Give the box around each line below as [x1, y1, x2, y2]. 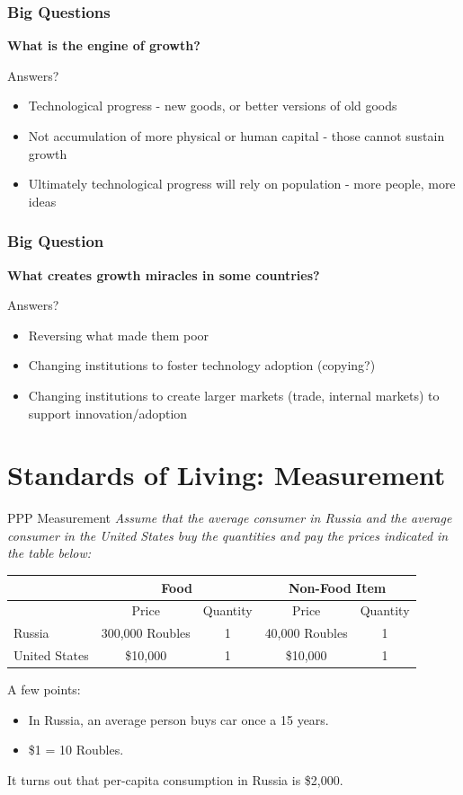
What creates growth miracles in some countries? [7, 265, 320, 284]
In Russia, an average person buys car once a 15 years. [28, 710, 329, 729]
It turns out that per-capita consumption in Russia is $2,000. [7, 770, 343, 789]
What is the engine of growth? [7, 36, 200, 55]
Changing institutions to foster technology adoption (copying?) [28, 356, 376, 375]
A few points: [7, 680, 81, 699]
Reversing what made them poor [28, 325, 209, 344]
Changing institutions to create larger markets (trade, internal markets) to [28, 385, 440, 404]
